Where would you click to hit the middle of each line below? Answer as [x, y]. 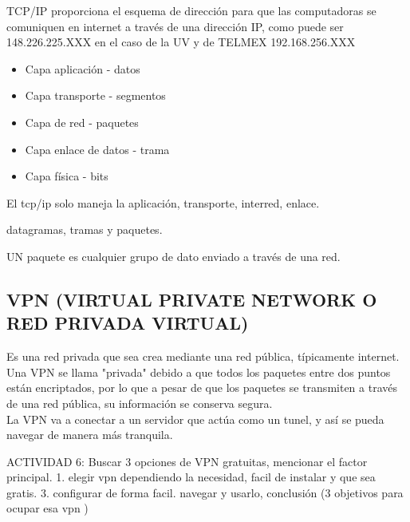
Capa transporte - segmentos [95, 95]
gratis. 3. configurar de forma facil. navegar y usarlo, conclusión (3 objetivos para [205, 492]
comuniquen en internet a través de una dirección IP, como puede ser [175, 26]
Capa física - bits [67, 176]
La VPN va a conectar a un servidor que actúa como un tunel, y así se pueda [195, 419]
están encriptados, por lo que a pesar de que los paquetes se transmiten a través [202, 388]
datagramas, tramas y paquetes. [85, 229]
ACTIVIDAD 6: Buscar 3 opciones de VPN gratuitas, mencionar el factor [187, 461]
